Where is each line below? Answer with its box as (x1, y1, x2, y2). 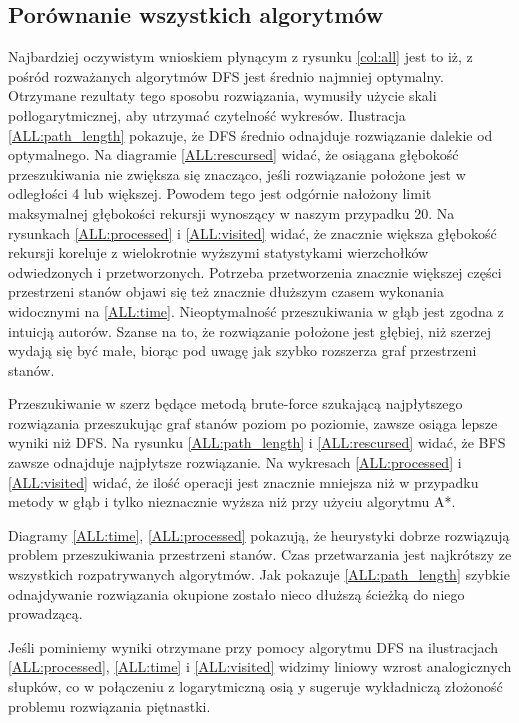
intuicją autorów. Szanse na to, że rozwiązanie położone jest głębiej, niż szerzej (8, 320, 491, 341)
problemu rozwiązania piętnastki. (8, 695, 211, 716)
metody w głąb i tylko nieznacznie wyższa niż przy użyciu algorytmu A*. (8, 491, 456, 512)
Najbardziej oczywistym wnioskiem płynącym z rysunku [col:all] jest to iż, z (8, 46, 473, 67)
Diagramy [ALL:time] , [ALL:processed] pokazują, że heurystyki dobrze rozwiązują (8, 524, 510, 545)
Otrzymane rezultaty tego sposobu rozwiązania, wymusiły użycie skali (8, 85, 437, 106)
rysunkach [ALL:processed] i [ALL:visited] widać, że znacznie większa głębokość (8, 222, 497, 243)
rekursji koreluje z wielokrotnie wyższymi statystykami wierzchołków (8, 242, 429, 263)
